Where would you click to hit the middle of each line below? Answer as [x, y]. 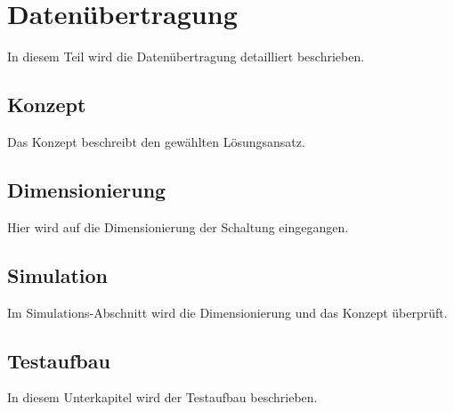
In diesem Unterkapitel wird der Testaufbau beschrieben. [162, 397]
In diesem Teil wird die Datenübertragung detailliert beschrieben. [186, 57]
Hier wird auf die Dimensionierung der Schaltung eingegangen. [178, 226]
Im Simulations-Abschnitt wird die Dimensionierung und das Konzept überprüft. [227, 312]
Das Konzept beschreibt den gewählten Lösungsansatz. [156, 141]
